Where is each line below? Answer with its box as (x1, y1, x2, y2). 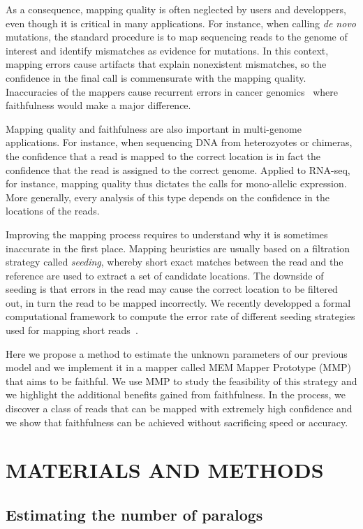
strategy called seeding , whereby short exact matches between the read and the (6, 254, 343, 269)
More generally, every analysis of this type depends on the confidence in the (6, 189, 329, 204)
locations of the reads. (6, 203, 100, 218)
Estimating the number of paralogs (6, 503, 263, 525)
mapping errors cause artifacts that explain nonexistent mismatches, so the (6, 57, 327, 71)
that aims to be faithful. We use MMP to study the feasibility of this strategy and (6, 373, 357, 388)
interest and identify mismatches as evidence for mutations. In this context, (6, 43, 329, 57)
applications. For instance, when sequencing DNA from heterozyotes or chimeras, (6, 135, 353, 150)
